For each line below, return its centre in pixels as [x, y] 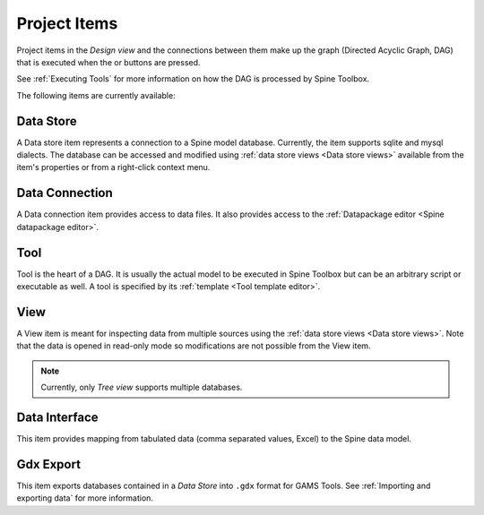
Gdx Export [48, 464]
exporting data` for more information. [85, 498]
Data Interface [57, 417]
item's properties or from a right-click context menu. [113, 167]
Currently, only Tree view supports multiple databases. [142, 387]
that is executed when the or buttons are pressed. [108, 62]
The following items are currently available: [96, 95]
